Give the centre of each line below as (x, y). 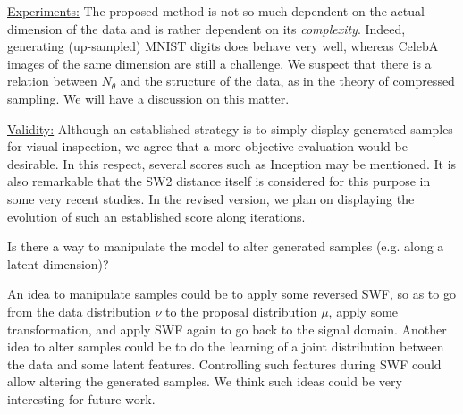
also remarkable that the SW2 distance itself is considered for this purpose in (219, 181)
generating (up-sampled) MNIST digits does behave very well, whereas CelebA (223, 46)
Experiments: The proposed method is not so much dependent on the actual (216, 11)
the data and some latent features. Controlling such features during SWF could (224, 363)
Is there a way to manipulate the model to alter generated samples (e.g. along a (226, 246)
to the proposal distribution (241, 311)
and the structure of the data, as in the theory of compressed (287, 81)
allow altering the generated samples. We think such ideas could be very (205, 381)
